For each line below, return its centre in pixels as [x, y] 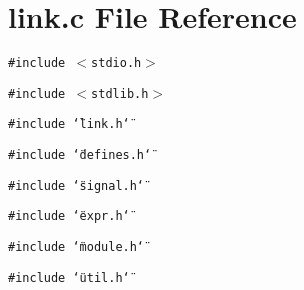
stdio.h [116, 63]
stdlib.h [120, 93]
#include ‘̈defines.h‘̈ [80, 155]
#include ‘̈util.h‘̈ [69, 277]
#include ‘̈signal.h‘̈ [76, 185]
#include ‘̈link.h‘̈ [69, 124]
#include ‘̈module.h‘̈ [76, 247]
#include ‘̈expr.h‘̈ [69, 216]
